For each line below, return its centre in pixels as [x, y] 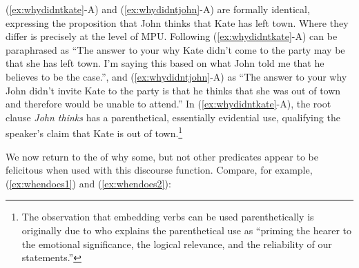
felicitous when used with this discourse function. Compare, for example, [159, 170]
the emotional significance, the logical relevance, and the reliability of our [177, 244]
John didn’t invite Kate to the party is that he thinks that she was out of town [173, 90]
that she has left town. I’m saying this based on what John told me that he [165, 63]
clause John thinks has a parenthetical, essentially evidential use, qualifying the [173, 117]
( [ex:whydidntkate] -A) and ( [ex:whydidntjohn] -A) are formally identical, [158, 9]
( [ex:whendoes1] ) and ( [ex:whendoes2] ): [88, 183]
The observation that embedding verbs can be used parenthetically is [168, 217]
